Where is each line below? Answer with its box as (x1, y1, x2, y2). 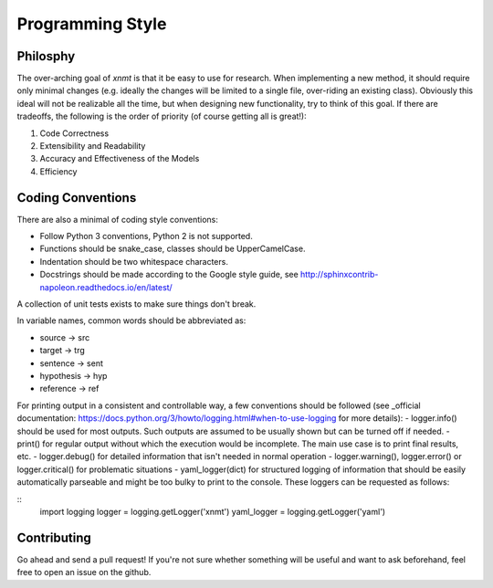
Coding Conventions (16, 190, 137, 205)
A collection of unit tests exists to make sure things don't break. (16, 299, 257, 310)
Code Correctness (39, 128, 110, 139)
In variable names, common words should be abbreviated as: (16, 315, 246, 326)
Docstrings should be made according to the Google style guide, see (39, 269, 299, 280)
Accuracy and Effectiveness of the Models (39, 153, 200, 164)
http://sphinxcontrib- (299, 269, 379, 280)
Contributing (16, 530, 91, 545)
